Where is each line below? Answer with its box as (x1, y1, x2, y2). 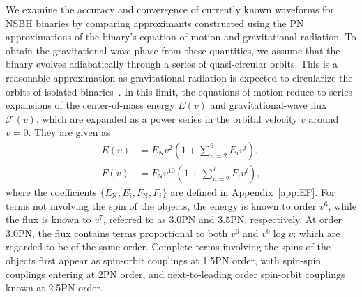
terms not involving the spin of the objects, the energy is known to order (6, 198, 317, 213)
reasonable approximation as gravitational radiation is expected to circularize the (6, 70, 353, 84)
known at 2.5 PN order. (6, 280, 103, 295)
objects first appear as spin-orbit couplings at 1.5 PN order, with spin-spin (6, 252, 322, 267)
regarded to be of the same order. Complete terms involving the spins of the (6, 239, 331, 254)
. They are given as (28, 125, 110, 139)
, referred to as (103, 212, 166, 227)
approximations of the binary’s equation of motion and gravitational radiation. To (6, 29, 356, 44)
